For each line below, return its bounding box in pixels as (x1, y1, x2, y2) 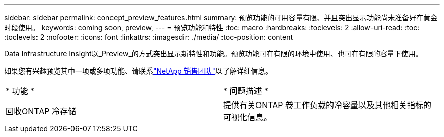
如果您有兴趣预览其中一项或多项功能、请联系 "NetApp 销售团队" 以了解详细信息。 (4, 66, 273, 75)
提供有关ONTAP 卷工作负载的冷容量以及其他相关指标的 (223, 100, 432, 110)
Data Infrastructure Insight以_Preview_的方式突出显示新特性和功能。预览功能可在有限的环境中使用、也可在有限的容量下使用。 (4, 49, 423, 58)
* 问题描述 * (223, 86, 269, 96)
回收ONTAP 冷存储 (6, 106, 77, 116)
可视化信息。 (223, 112, 272, 122)
